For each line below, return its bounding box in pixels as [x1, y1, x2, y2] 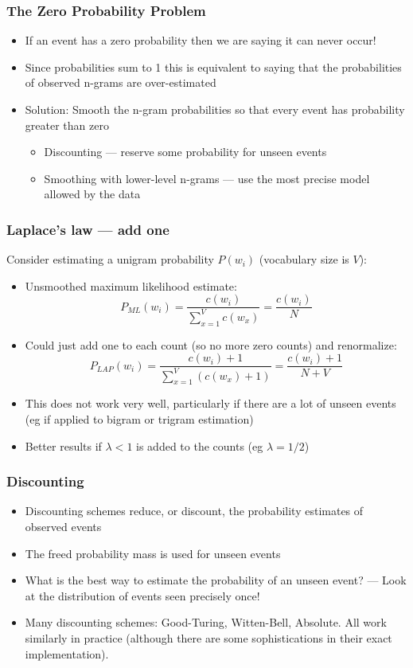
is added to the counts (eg [136, 437, 263, 454]
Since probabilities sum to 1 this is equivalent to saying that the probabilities [25, 58, 402, 75]
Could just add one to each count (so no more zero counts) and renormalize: [25, 336, 397, 353]
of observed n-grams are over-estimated [25, 74, 216, 91]
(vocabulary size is [259, 251, 349, 268]
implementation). [25, 645, 109, 662]
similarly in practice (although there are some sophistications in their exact [25, 629, 392, 646]
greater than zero [25, 116, 109, 133]
